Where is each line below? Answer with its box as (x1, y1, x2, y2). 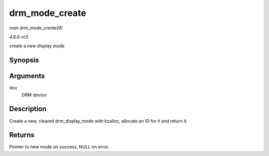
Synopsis (9, 56, 39, 65)
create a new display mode (9, 43, 65, 49)
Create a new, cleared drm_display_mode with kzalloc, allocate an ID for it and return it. (9, 118, 188, 124)
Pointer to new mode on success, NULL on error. (9, 144, 110, 150)
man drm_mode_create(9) (9, 25, 63, 31)
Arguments (9, 72, 45, 80)
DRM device (21, 92, 47, 98)
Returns (9, 131, 35, 139)
